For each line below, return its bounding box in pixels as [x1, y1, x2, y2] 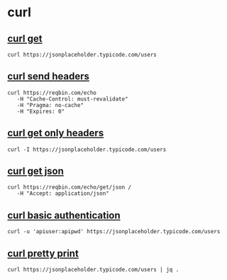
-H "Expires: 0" [16, 108, 65, 115]
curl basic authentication [7, 209, 121, 221]
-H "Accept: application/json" [16, 190, 110, 197]
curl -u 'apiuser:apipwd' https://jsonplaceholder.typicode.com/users [7, 228, 221, 235]
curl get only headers [7, 127, 104, 139]
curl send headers [7, 70, 90, 82]
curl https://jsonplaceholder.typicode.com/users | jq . [7, 267, 179, 274]
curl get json [7, 165, 64, 177]
